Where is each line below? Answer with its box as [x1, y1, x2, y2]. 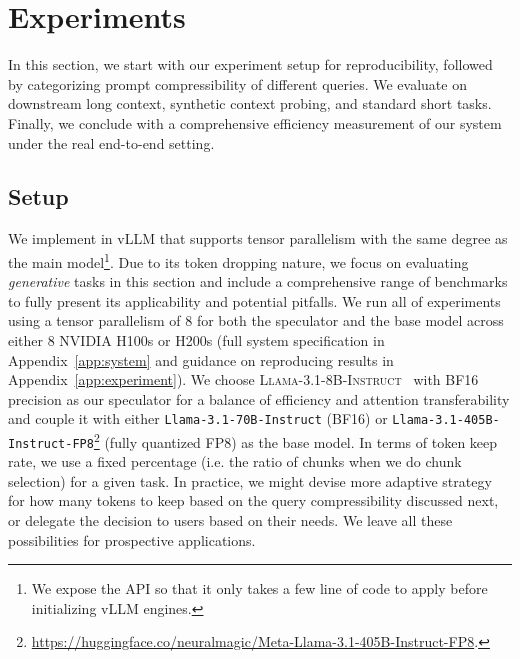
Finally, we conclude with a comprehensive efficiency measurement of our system [8, 112, 502, 133]
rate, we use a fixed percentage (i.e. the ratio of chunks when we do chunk [8, 451, 462, 472]
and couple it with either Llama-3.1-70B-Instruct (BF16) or [8, 408, 388, 429]
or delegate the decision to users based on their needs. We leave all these [8, 510, 453, 531]
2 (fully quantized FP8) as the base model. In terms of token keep [93, 428, 498, 452]
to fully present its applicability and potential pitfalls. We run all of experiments [8, 290, 501, 311]
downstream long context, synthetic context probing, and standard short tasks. [8, 93, 492, 114]
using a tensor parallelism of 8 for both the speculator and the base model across [8, 310, 504, 331]
